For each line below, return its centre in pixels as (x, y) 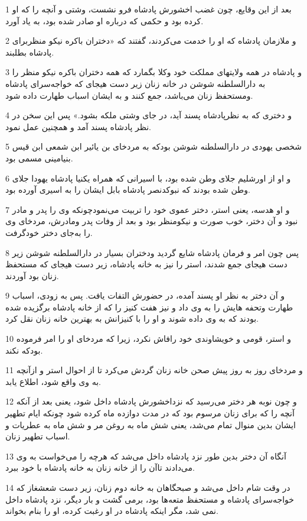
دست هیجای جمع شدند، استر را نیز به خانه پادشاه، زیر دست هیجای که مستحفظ (146, 264)
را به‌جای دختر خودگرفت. (49, 232)
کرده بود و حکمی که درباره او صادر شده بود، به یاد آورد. (104, 20)
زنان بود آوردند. (32, 275)
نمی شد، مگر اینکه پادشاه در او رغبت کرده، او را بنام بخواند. (112, 511)
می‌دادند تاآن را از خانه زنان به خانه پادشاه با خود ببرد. (100, 467)
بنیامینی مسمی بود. (39, 158)
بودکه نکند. (24, 350)
